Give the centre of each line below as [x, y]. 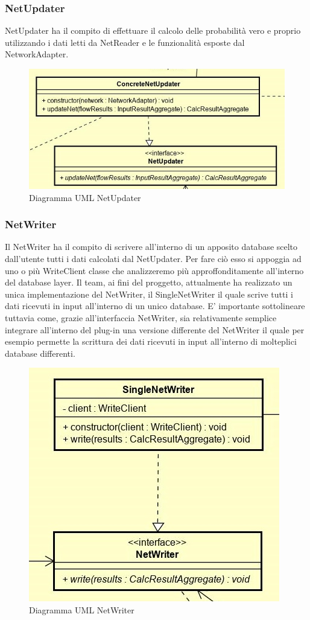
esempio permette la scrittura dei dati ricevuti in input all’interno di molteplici [151, 341]
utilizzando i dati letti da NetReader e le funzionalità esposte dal [125, 42]
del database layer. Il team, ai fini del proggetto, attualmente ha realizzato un [149, 282]
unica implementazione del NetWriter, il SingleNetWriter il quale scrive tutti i [149, 294]
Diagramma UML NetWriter [82, 609]
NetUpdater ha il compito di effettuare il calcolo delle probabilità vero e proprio [153, 30]
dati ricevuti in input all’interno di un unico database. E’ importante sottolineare [155, 306]
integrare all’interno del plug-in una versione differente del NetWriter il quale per [155, 329]
